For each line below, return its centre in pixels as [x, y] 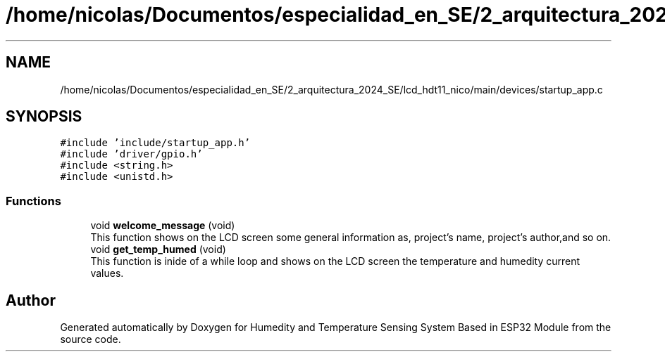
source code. [91, 339]
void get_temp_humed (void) [158, 249]
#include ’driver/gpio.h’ [131, 154]
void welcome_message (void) [163, 226]
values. [107, 273]
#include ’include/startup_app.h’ [155, 143]
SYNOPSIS [44, 117]
